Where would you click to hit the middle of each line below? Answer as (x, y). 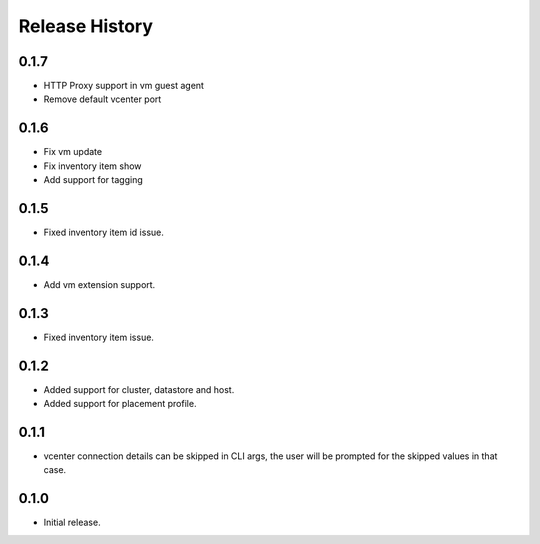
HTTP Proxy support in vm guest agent (124, 86)
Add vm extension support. (99, 284)
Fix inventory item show (92, 166)
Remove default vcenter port (102, 99)
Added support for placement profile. (120, 404)
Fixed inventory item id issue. (104, 232)
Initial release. (72, 522)
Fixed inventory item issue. (99, 337)
